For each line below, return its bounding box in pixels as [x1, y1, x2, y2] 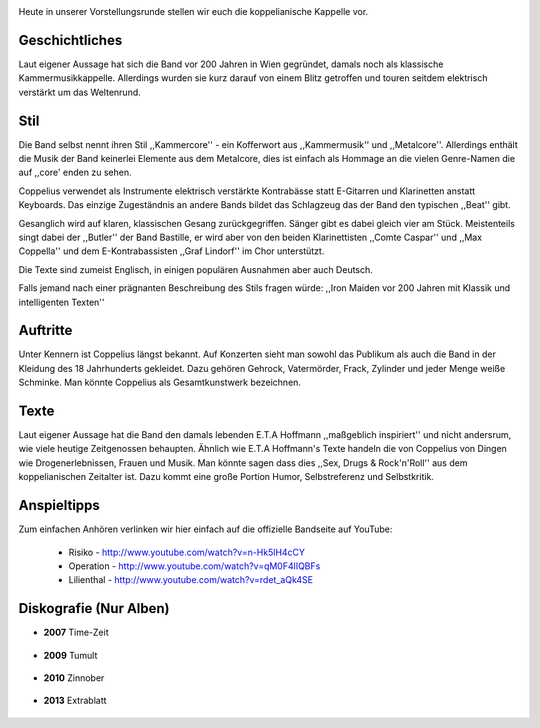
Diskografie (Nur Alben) [18, 600, 170, 617]
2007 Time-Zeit [43, 626, 109, 639]
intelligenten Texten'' [18, 296, 105, 308]
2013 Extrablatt [43, 695, 107, 707]
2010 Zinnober [43, 672, 105, 684]
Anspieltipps [18, 497, 100, 514]
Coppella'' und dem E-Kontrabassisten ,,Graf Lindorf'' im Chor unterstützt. [18, 245, 325, 257]
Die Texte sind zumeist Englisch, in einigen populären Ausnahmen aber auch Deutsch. [18, 263, 374, 275]
